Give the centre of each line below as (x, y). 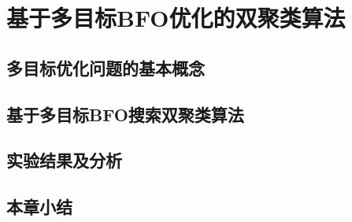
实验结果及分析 (64, 160)
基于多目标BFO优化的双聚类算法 (176, 18)
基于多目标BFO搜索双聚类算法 (125, 114)
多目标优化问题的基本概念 (106, 67)
